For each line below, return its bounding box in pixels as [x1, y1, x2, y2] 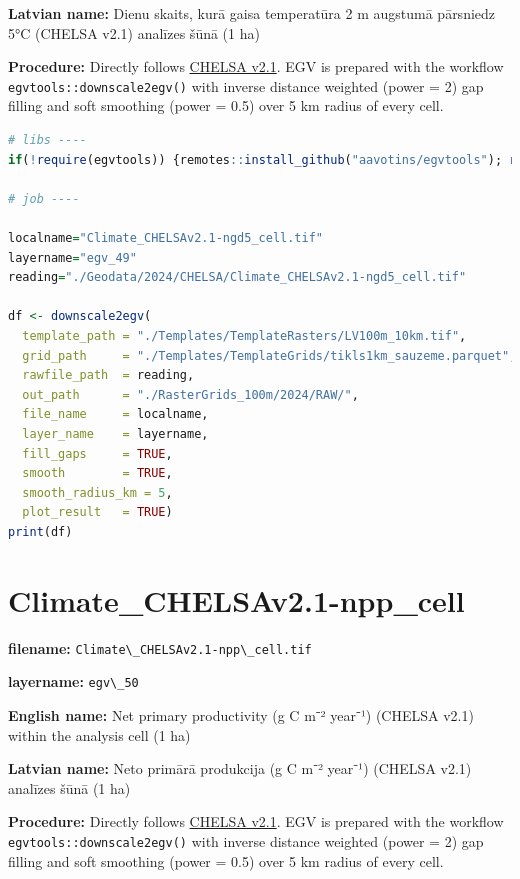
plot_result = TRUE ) [22, 505, 173, 520]
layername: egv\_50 [8, 671, 139, 692]
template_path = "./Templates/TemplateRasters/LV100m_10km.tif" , [22, 328, 467, 343]
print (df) [8, 524, 73, 539]
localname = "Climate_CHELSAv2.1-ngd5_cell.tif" [8, 231, 324, 245]
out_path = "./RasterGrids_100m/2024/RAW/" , [22, 387, 359, 402]
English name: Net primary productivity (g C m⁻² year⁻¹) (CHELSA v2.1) [8, 704, 474, 725]
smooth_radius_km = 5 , [22, 485, 173, 500]
